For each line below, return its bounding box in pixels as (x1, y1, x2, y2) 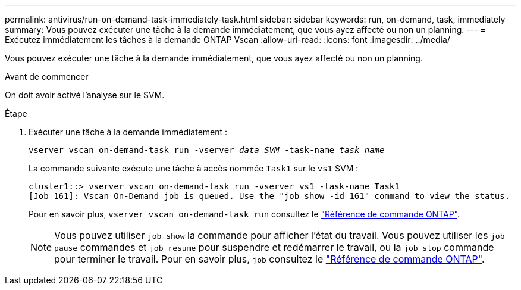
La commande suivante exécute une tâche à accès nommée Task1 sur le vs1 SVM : (29, 163, 359, 173)
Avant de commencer (5, 71, 89, 82)
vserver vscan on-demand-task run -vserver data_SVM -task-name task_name (29, 145, 385, 155)
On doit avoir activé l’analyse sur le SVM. (5, 90, 165, 100)
